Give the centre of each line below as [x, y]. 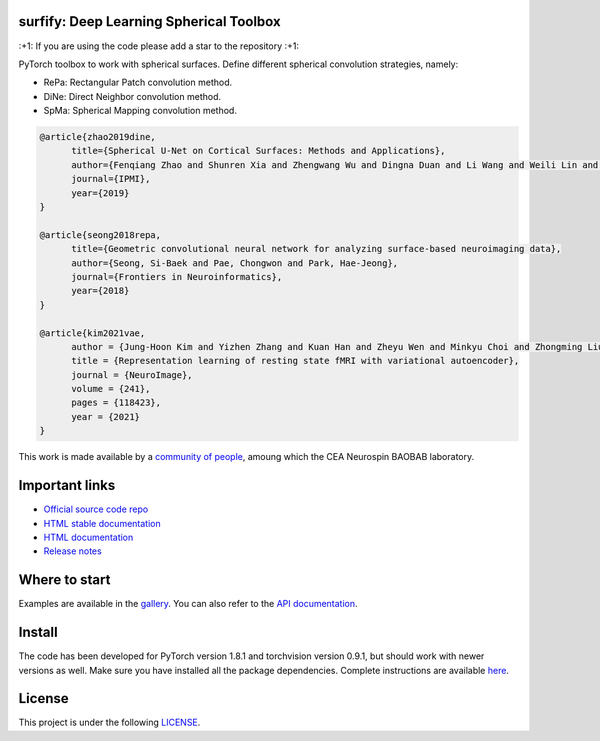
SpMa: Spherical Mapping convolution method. [140, 111]
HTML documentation [88, 537]
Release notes [72, 551]
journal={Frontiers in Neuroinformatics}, [177, 276]
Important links [67, 485]
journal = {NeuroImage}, [132, 374]
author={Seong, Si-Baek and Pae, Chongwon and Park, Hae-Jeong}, [235, 263]
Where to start [64, 580]
